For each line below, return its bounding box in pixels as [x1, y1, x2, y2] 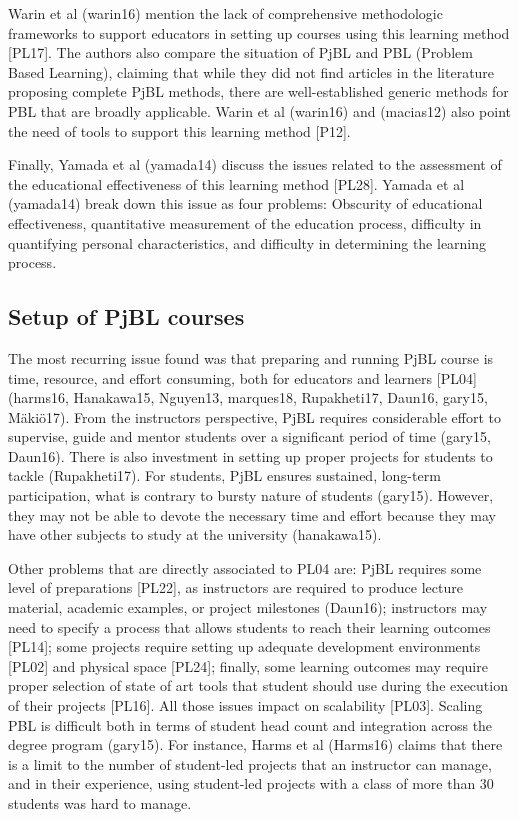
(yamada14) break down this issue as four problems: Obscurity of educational [8, 193, 483, 214]
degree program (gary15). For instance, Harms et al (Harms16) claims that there [8, 734, 503, 755]
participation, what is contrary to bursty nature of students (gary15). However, [8, 485, 494, 506]
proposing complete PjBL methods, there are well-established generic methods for [8, 81, 509, 102]
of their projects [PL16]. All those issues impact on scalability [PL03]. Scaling [8, 695, 483, 716]
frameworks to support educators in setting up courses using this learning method [8, 22, 510, 43]
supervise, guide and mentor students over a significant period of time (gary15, [8, 426, 491, 447]
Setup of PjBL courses [8, 301, 245, 332]
